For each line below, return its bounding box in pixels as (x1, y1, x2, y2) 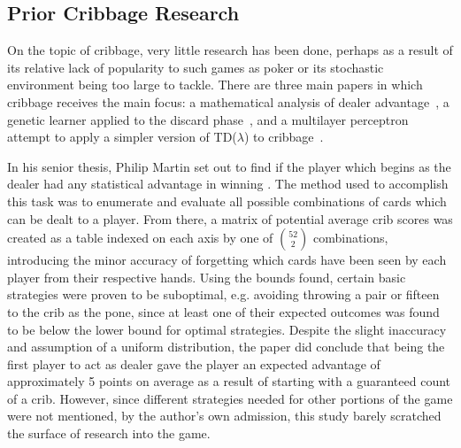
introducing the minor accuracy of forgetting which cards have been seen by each (7, 251, 447, 269)
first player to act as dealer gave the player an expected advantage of (7, 354, 380, 373)
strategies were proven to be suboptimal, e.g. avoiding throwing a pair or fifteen (7, 285, 440, 304)
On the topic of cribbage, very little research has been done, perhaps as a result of (7, 41, 453, 59)
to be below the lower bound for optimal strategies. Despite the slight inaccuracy (7, 320, 447, 338)
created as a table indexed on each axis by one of (7, 228, 273, 247)
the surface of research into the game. (7, 424, 211, 443)
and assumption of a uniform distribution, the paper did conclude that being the (7, 337, 445, 356)
